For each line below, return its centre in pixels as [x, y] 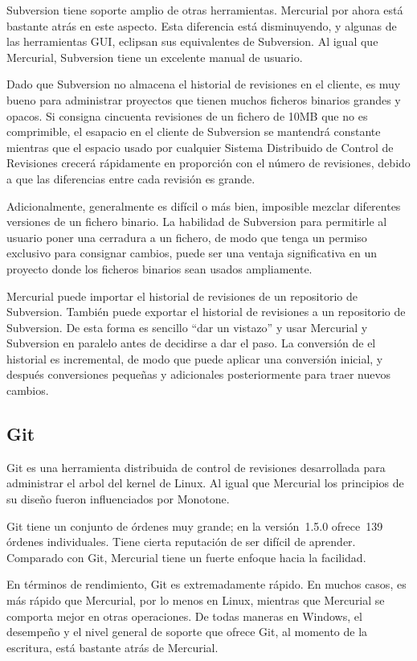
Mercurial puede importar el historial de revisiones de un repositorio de [182, 296]
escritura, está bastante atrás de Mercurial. [112, 647]
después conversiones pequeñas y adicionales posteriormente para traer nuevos [198, 374]
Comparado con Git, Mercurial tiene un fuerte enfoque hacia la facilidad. [186, 557]
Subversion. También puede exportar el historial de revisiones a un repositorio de [206, 312]
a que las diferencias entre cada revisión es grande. [131, 178]
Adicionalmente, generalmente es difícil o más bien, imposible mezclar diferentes [204, 205]
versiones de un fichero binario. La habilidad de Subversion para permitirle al [197, 222]
